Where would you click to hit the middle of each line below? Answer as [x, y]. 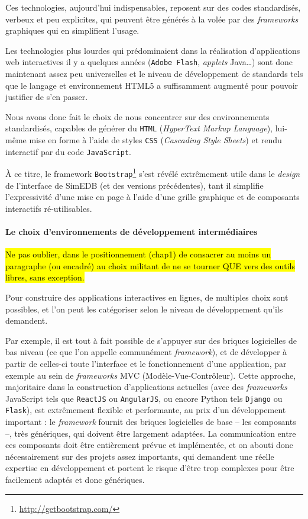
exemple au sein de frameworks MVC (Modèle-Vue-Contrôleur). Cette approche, [151, 375]
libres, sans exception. [45, 277]
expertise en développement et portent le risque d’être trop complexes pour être [150, 468]
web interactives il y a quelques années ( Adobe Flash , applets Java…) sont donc [149, 62]
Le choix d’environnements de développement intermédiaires [132, 232]
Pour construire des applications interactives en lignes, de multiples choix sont [147, 297]
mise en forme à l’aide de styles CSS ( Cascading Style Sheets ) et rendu [155, 140]
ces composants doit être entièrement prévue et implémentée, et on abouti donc [149, 445]
